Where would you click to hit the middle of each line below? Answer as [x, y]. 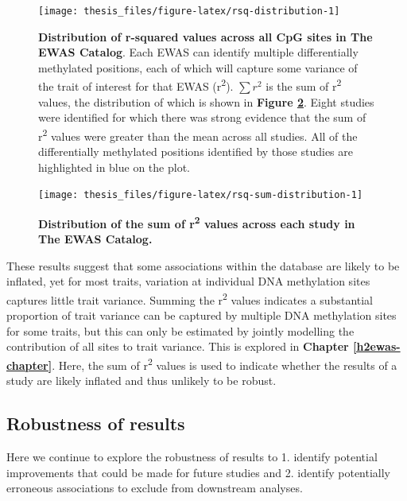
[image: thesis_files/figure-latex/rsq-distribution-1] [189, 11]
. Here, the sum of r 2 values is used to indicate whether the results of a [225, 364]
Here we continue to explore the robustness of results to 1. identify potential [192, 457]
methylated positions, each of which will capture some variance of [198, 67]
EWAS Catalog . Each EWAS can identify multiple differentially [198, 52]
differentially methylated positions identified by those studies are [196, 151]
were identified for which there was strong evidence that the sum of [202, 117]
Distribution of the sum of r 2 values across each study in [197, 222]
